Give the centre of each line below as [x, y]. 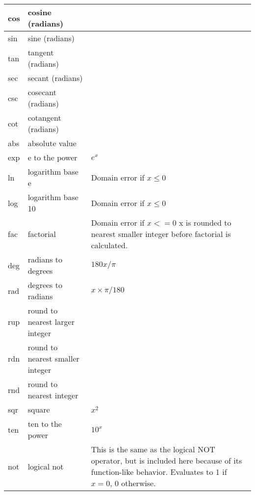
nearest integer [53, 395]
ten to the [45, 424]
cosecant [42, 92]
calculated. [109, 245]
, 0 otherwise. [133, 483]
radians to [45, 259]
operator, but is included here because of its [166, 460]
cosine [40, 12]
